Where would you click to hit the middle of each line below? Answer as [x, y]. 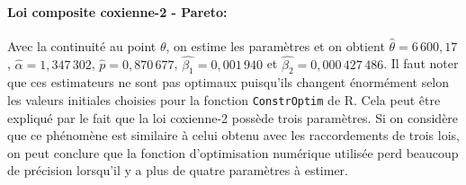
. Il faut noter [421, 63]
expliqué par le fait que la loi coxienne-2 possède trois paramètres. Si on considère [233, 117]
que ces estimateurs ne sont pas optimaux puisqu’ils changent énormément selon [229, 82]
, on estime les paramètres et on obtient [275, 45]
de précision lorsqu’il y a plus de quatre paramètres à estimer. [178, 170]
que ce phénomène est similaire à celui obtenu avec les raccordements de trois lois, [233, 135]
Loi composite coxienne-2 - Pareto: [117, 11]
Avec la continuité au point [82, 45]
